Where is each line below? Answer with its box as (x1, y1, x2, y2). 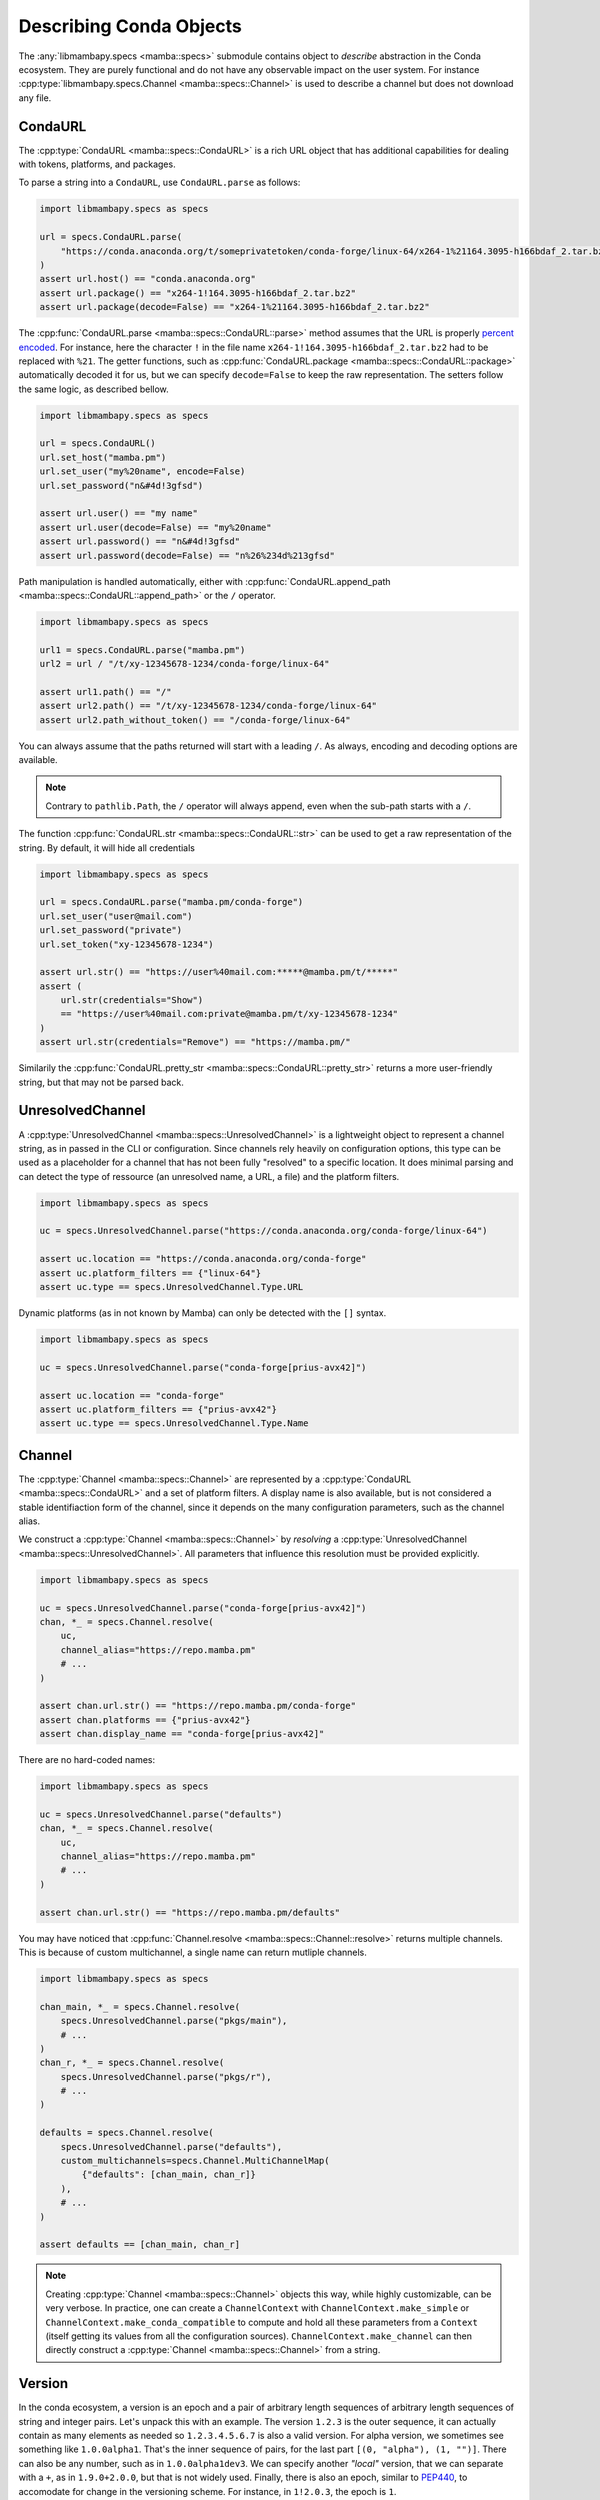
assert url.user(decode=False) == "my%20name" (39, 521, 272, 533)
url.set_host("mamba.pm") (39, 451, 167, 463)
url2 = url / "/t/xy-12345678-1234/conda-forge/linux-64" (39, 658, 330, 670)
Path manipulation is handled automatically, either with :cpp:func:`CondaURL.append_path (18, 575, 391, 587)
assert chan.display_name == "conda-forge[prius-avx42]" (39, 1728, 325, 1740)
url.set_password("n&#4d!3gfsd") (39, 480, 204, 491)
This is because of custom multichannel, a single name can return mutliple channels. (18, 1946, 367, 1958)
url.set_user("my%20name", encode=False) (39, 466, 246, 477)
